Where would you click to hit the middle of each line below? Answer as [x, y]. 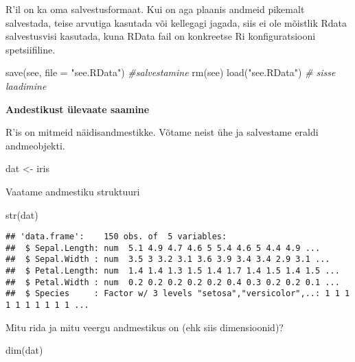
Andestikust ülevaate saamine [78, 109]
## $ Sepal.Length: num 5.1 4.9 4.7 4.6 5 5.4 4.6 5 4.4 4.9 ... [163, 248]
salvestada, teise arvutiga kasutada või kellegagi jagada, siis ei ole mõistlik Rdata [176, 22]
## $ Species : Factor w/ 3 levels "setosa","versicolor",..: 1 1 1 [178, 294]
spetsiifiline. [31, 49]
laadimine [26, 85]
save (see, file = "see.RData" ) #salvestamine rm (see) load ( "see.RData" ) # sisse [171, 72]
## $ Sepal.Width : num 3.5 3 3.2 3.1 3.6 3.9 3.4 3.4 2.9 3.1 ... [168, 260]
